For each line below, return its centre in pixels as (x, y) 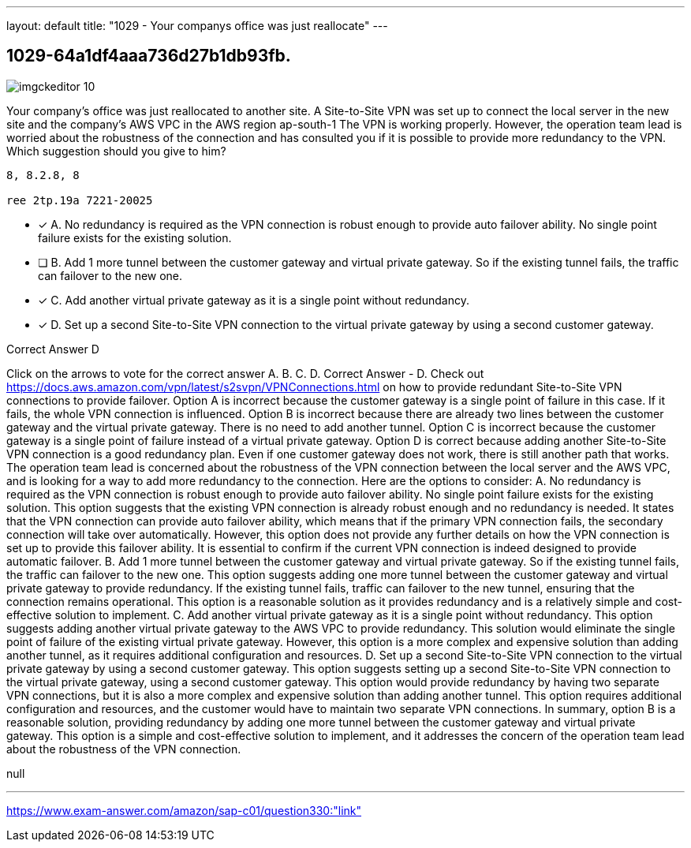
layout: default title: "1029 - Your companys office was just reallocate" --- (197, 26)
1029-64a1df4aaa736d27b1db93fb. (149, 56)
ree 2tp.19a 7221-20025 (80, 200)
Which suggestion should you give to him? (116, 151)
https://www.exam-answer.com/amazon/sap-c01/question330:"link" (184, 810)
